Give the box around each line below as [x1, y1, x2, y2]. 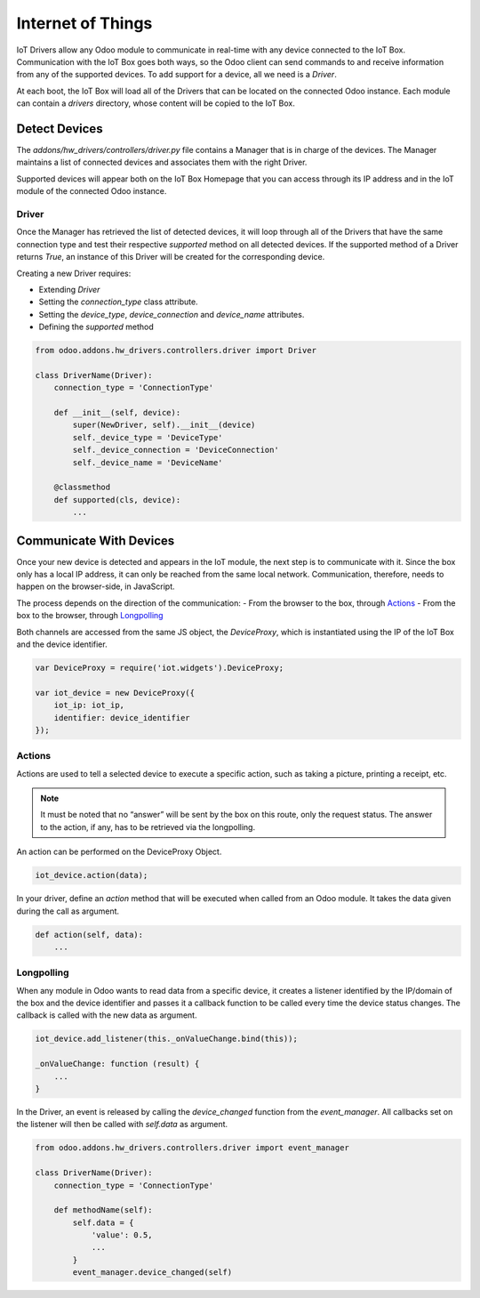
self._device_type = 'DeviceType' [72, 432, 223, 442]
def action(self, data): [35, 930, 144, 939]
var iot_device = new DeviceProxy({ [35, 688, 196, 697]
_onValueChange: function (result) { [35, 1059, 200, 1069]
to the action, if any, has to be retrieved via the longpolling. [40, 821, 256, 832]
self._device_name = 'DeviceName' [72, 457, 223, 467]
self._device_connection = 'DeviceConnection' [72, 445, 279, 456]
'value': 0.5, [91, 1230, 153, 1240]
